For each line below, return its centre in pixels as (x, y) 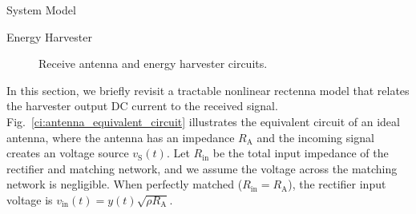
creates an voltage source (68, 153)
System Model (41, 10)
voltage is (30, 199)
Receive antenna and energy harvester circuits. (153, 63)
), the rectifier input (337, 184)
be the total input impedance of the (301, 153)
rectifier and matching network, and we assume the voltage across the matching (202, 168)
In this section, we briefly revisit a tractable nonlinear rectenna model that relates (208, 90)
